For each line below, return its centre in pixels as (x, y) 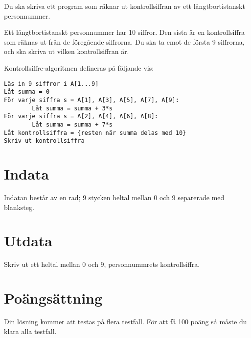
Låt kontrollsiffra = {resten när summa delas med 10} (95, 133)
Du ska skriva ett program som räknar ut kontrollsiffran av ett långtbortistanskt (125, 6)
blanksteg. (19, 207)
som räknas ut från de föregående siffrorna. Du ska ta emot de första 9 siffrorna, (124, 41)
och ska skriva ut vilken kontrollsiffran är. (67, 51)
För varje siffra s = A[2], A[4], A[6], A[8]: (81, 117)
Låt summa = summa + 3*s (72, 108)
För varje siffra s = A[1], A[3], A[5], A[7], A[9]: (91, 100)
